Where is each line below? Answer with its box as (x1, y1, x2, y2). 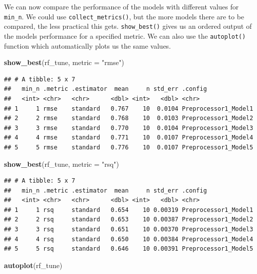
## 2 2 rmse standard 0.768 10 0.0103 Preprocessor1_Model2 (4, 115, 254, 122)
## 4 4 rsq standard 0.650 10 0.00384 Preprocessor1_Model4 (4, 235, 254, 243)
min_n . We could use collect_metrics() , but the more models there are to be (4, 11, 244, 21)
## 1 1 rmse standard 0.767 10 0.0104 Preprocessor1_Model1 (4, 105, 254, 112)
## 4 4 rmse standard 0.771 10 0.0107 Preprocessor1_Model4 (4, 134, 254, 141)
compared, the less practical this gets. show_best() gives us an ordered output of (4, 21, 252, 31)
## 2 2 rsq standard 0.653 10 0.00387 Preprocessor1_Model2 (4, 216, 254, 223)
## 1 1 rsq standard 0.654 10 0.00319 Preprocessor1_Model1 (4, 206, 254, 213)
